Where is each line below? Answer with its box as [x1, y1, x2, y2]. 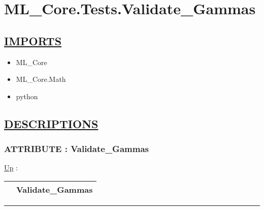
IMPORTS [4, 33, 62, 48]
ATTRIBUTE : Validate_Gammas [4, 142, 149, 155]
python [16, 91, 38, 101]
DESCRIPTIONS [4, 115, 98, 131]
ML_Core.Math [16, 74, 66, 84]
